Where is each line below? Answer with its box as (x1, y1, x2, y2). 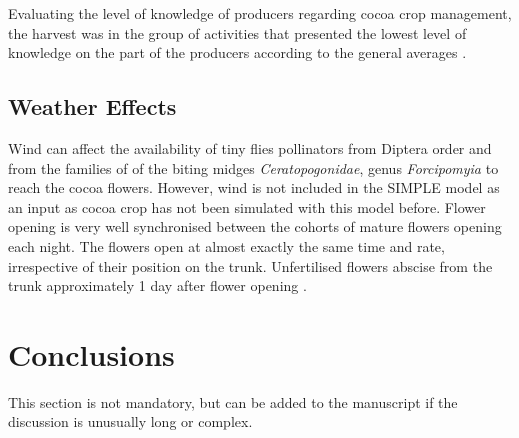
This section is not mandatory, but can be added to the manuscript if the (8, 391, 458, 412)
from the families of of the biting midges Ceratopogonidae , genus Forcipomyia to (8, 157, 499, 178)
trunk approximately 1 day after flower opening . (8, 275, 307, 296)
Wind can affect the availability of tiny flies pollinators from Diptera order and (8, 137, 492, 158)
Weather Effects (8, 91, 177, 122)
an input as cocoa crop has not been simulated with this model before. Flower (8, 196, 486, 217)
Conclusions (8, 333, 175, 374)
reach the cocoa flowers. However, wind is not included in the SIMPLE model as (8, 177, 500, 198)
